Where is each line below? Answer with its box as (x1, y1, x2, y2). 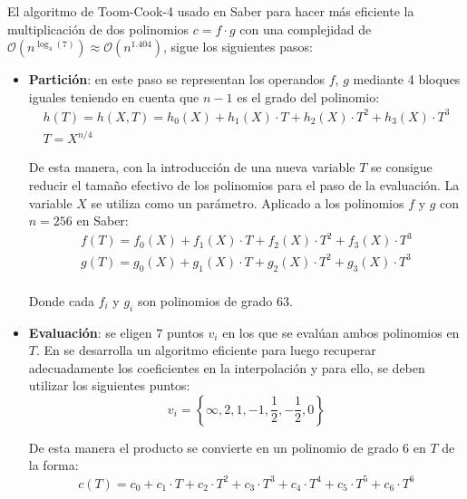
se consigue (371, 158, 433, 177)
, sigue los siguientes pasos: (162, 37, 313, 56)
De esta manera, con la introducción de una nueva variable (28, 158, 355, 177)
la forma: (28, 456, 79, 475)
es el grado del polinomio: (237, 87, 380, 106)
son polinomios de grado (137, 291, 273, 310)
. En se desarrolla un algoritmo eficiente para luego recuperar (35, 341, 376, 360)
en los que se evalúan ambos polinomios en (222, 322, 460, 341)
